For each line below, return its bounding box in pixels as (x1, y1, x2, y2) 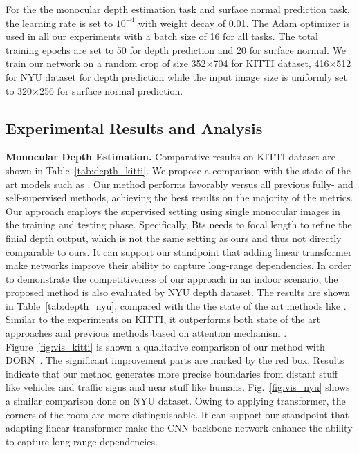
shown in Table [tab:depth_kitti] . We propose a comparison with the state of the (6, 163, 351, 177)
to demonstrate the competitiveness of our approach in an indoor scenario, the (6, 271, 338, 286)
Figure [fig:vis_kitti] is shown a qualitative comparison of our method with (6, 339, 325, 353)
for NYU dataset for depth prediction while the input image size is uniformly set (6, 69, 347, 84)
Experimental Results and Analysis (6, 117, 263, 138)
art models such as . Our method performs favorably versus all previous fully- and (6, 176, 353, 191)
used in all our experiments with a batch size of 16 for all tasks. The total (6, 29, 318, 44)
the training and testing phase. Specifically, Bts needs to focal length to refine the (6, 217, 352, 232)
